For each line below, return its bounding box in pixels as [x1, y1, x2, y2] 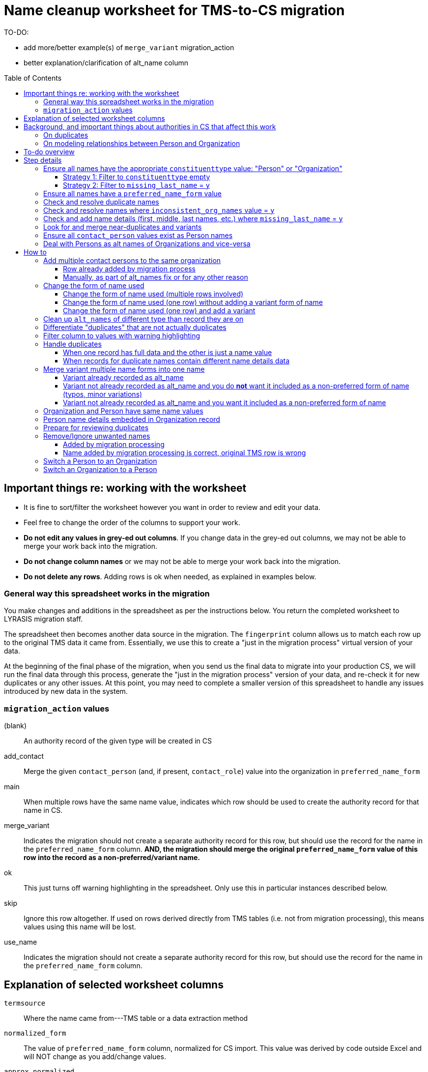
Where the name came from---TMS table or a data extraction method [24, 1013, 248, 1022]
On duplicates [43, 130, 88, 139]
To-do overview [24, 147, 75, 156]
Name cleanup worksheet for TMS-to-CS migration [4, 2, 345, 19]
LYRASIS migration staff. [4, 615, 83, 624]
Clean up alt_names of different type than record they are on [43, 314, 244, 323]
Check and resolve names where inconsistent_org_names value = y [43, 206, 275, 214]
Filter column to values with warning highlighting [43, 331, 200, 340]
